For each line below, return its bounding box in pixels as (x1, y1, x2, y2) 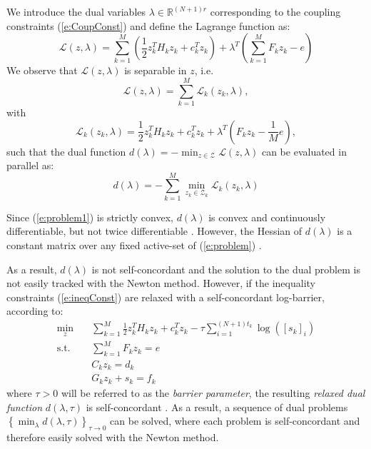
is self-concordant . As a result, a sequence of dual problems (86, 399, 348, 414)
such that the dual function (6, 143, 126, 158)
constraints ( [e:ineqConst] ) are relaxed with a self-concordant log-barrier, (6, 289, 325, 304)
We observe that (6, 63, 78, 78)
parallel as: (6, 158, 54, 173)
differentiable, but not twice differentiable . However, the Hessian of (6, 223, 303, 238)
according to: (6, 303, 63, 318)
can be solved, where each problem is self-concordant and (110, 413, 360, 428)
